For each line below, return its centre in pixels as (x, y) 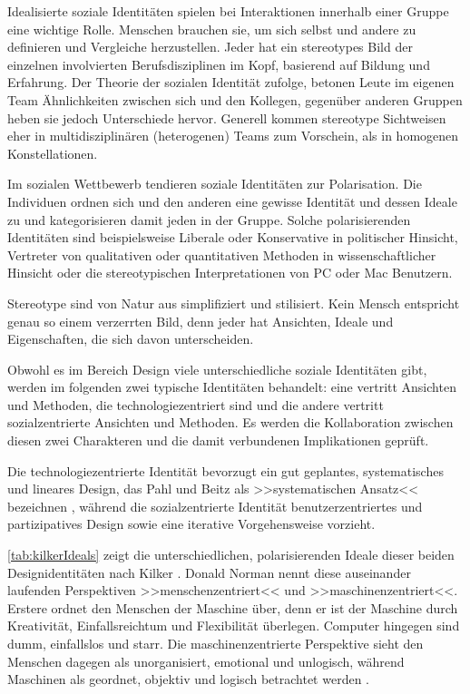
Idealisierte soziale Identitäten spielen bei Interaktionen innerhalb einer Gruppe (228, 11)
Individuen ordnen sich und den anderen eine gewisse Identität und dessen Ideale (232, 201)
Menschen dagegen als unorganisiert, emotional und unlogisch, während (206, 661)
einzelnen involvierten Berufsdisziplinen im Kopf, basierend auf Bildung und (219, 64)
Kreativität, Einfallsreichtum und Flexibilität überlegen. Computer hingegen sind (234, 626)
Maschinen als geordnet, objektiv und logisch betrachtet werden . (188, 679)
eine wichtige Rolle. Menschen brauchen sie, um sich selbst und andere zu (212, 29)
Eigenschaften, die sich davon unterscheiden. (131, 339)
